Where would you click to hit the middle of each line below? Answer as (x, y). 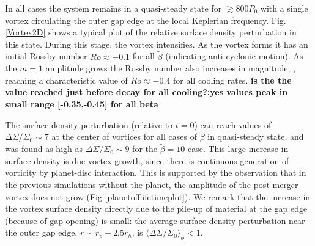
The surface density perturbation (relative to (89, 124)
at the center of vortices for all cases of (124, 136)
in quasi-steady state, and (256, 136)
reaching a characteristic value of (66, 80)
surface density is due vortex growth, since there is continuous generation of (147, 160)
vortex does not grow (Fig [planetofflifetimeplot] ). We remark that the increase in (158, 196)
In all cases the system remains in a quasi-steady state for (113, 8)
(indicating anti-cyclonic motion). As (234, 56)
